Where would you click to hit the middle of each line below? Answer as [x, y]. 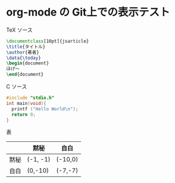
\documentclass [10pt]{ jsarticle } [48, 41]
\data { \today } [24, 58]
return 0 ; [24, 114]
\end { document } [25, 75]
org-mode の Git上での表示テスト [88, 12]
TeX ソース [19, 30]
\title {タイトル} [26, 46]
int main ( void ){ [26, 103]
